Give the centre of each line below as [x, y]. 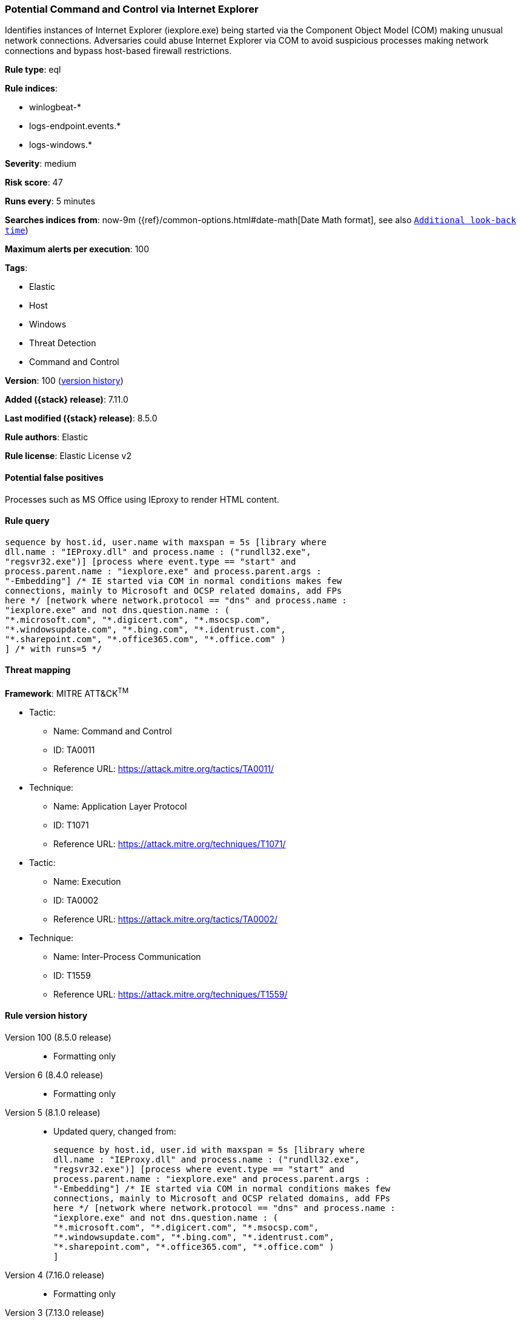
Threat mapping [38, 670]
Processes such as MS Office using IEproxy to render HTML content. [142, 499]
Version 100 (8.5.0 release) [58, 1037]
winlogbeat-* [55, 107]
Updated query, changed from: [115, 1131]
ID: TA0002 [76, 900]
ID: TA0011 [74, 750]
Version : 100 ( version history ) [64, 381]
